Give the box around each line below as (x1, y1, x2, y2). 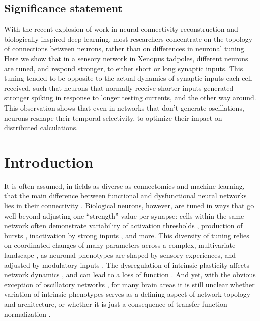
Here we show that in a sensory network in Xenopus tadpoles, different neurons (4, 53, 248, 63)
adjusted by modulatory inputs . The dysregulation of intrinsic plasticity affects (4, 259, 249, 270)
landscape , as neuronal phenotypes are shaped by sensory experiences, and (4, 250, 236, 260)
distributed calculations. (4, 122, 78, 133)
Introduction (4, 151, 94, 172)
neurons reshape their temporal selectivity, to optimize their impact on (4, 112, 222, 123)
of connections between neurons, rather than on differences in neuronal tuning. (4, 43, 246, 54)
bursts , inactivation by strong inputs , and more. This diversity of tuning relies (4, 230, 249, 240)
